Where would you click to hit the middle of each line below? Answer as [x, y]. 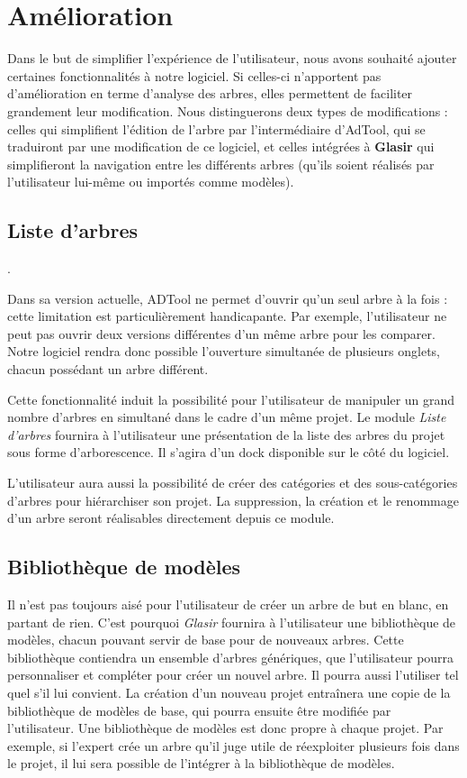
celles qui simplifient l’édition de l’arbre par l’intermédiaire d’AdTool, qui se [216, 128]
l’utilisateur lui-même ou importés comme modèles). [151, 182]
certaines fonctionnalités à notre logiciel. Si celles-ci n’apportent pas [194, 75]
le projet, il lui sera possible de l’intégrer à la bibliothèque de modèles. [201, 763]
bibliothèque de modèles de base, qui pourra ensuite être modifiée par [199, 710]
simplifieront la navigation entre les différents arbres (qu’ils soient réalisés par [221, 164]
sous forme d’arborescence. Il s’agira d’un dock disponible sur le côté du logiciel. [229, 452]
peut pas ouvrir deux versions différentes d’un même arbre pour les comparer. [221, 333]
